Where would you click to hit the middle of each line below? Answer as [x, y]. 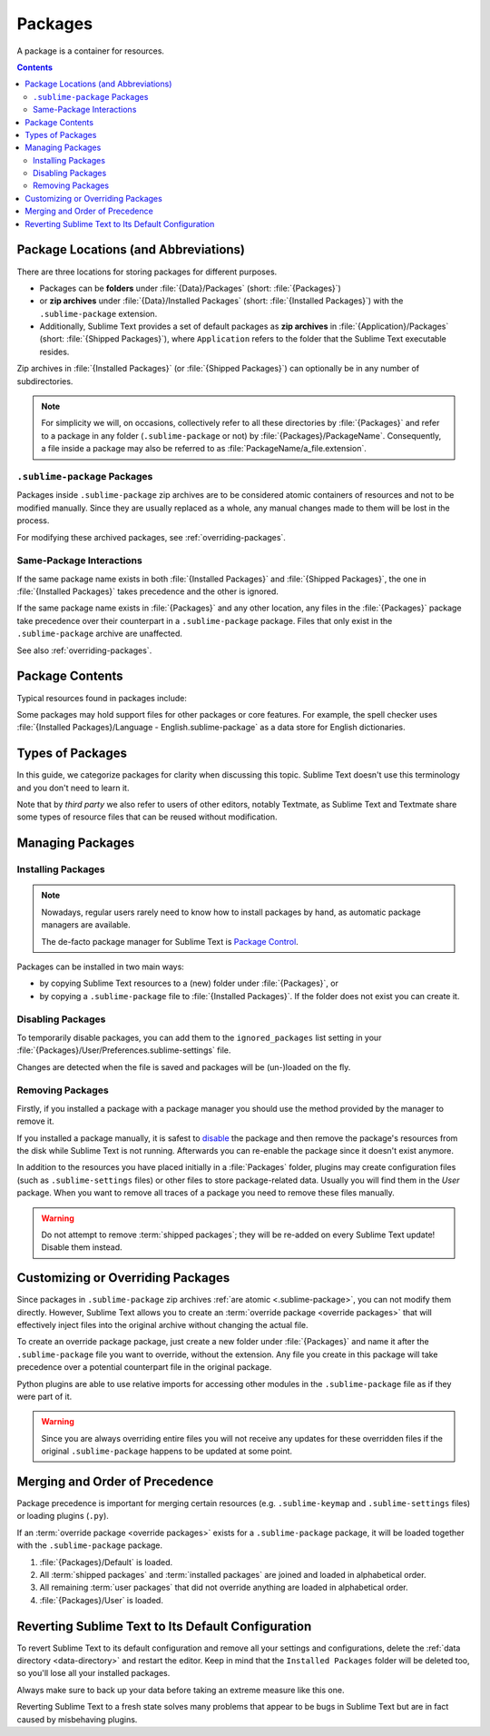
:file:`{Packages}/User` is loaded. [101, 1600]
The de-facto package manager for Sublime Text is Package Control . [170, 941]
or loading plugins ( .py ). [63, 1516]
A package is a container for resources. [91, 51]
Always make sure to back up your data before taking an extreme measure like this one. [181, 1690]
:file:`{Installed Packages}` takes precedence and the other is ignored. [147, 591]
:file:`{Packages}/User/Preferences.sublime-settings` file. [124, 1050]
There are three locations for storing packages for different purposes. [147, 272]
